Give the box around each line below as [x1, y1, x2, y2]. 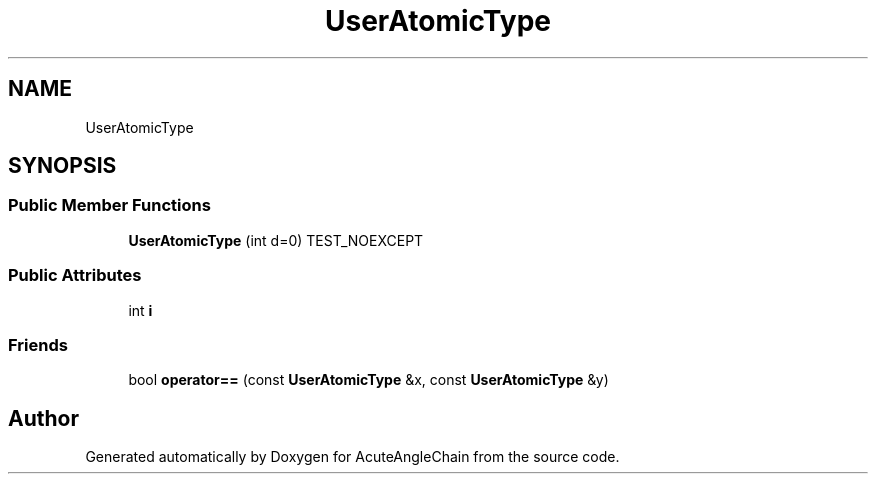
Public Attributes [8, 265, 142, 286]
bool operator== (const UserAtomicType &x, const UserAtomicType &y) [128, 371, 609, 389]
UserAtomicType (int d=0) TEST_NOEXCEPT [128, 231, 424, 249]
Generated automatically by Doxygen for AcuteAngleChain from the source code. [85, 448, 620, 466]
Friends [8, 334, 68, 355]
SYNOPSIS [8, 153, 117, 179]
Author [8, 405, 79, 431]
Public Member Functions [8, 195, 211, 216]
